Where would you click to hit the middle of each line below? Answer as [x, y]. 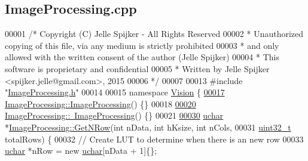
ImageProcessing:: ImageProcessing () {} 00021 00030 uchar [114, 115]
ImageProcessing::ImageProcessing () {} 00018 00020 [100, 103]
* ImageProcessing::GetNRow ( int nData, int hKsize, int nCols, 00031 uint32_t [148, 127]
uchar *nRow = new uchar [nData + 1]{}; [81, 151]
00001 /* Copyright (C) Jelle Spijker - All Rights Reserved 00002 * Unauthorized [154, 34]
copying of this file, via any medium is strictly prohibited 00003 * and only [142, 45]
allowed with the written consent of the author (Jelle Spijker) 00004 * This [142, 57]
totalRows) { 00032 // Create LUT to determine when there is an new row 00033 [154, 139]
